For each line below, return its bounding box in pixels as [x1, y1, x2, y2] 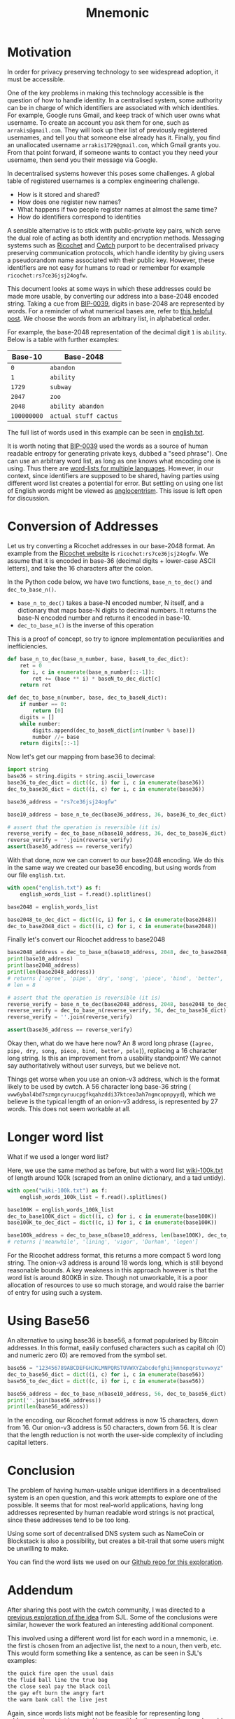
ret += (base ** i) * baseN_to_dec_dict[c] [32, 675, 161, 682]
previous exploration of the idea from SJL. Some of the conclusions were [7, 1613, 218, 1622]
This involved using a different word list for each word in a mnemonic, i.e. [7, 1634, 219, 1643]
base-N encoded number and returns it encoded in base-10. [17, 613, 191, 622]
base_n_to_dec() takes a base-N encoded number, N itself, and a [17, 598, 204, 607]
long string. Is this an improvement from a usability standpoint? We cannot [7, 1054, 222, 1062]
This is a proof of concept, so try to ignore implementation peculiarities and [7, 634, 225, 643]
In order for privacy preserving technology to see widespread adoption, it [7, 67, 219, 76]
